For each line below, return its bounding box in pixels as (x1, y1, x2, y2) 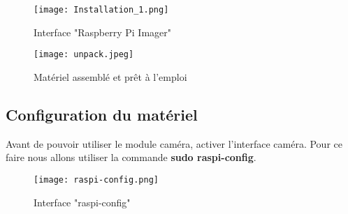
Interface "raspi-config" (34, 194, 131, 209)
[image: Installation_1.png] (34, 5, 169, 15)
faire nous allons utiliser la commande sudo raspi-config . (6, 150, 256, 165)
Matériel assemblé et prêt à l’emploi (34, 69, 187, 84)
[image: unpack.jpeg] (34, 49, 134, 60)
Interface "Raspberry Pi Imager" (34, 24, 171, 39)
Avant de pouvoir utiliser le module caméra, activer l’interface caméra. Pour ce (6, 136, 342, 151)
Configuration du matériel (6, 103, 198, 125)
